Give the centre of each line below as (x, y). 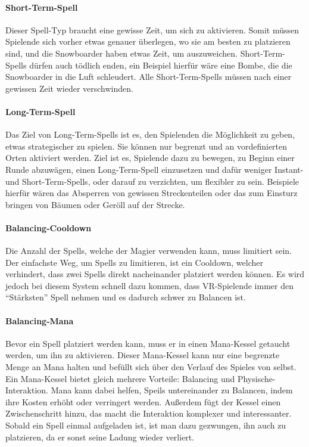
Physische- (256, 378)
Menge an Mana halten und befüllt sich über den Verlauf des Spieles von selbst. (151, 367)
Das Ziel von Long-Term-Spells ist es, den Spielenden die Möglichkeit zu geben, (150, 134)
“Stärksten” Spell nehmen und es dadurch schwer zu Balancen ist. (126, 297)
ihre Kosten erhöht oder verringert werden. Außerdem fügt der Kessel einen (143, 401)
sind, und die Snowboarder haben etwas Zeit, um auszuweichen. (121, 53)
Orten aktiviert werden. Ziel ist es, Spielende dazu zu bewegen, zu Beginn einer (150, 158)
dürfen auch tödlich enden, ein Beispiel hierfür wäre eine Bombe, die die (161, 65)
